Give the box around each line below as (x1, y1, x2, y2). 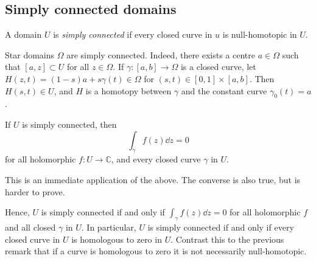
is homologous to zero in (71, 232, 162, 245)
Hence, (5, 206, 30, 218)
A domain (5, 28, 42, 41)
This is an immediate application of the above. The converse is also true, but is (5, 173, 301, 186)
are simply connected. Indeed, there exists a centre (66, 48, 256, 61)
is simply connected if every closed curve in (53, 28, 212, 41)
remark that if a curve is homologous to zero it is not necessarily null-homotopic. (5, 245, 307, 257)
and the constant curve (181, 84, 267, 97)
